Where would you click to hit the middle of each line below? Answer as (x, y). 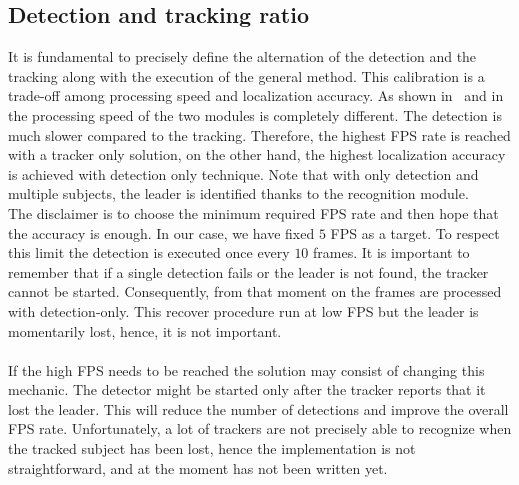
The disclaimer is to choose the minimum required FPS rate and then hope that (253, 212)
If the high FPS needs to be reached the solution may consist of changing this (246, 369)
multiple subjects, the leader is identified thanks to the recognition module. (238, 193)
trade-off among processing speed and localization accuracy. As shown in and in (256, 95)
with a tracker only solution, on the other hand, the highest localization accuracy (257, 154)
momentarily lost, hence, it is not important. (145, 330)
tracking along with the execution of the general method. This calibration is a (246, 75)
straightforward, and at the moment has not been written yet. (198, 467)
